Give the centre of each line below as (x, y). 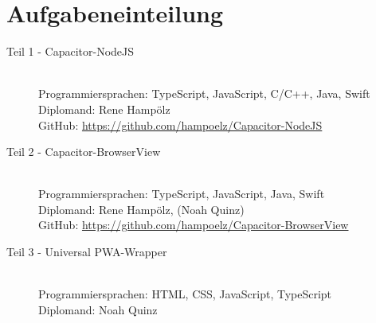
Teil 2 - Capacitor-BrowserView (84, 152)
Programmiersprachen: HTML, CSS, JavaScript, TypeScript (185, 294)
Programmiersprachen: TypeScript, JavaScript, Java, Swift (182, 194)
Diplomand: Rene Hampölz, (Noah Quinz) (141, 209)
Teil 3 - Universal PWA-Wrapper (87, 252)
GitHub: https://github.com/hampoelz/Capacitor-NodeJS (180, 125)
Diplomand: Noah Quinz (98, 309)
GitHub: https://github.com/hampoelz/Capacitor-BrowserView (194, 225)
